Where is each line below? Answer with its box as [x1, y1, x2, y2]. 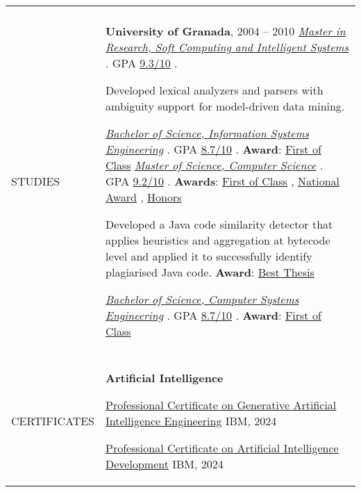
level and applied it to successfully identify [106, 248, 312, 264]
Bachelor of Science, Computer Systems [106, 291, 299, 307]
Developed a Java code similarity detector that [106, 216, 333, 232]
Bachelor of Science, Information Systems [106, 125, 310, 141]
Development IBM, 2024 [106, 456, 224, 472]
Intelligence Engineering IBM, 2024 [106, 413, 277, 429]
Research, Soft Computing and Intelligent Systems [106, 39, 349, 55]
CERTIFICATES [11, 413, 95, 429]
